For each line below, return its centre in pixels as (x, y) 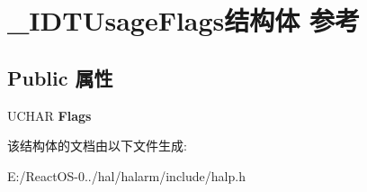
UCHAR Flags (49, 115)
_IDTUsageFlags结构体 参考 (184, 20)
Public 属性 (60, 77)
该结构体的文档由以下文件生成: (97, 146)
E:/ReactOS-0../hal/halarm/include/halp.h (126, 175)
